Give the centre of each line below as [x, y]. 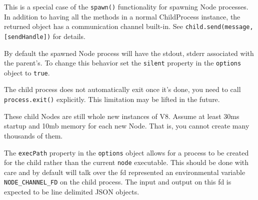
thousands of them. [33, 135]
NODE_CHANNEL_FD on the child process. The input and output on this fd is [118, 182]
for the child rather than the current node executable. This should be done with [126, 162]
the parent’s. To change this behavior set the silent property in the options [123, 63]
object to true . [27, 72]
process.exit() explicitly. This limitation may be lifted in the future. [112, 99]
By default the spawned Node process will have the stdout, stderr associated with [129, 53]
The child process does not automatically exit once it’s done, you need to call [122, 89]
